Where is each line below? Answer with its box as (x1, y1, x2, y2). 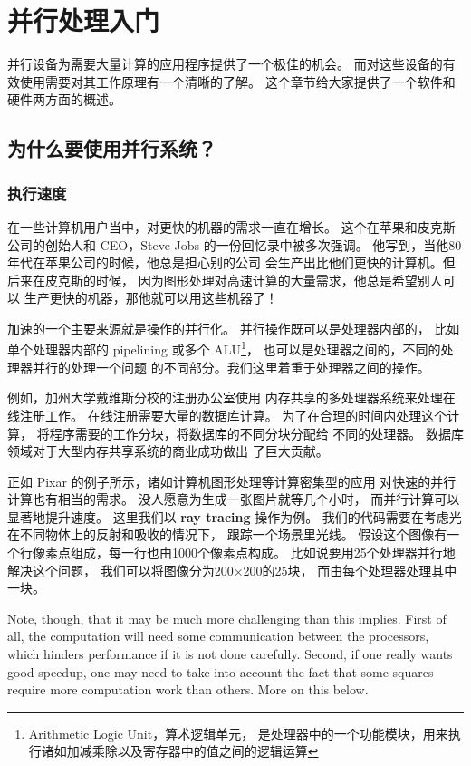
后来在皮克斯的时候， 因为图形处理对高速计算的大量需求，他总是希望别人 (7, 270, 443, 289)
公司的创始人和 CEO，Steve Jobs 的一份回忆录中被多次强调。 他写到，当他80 (7, 235, 462, 254)
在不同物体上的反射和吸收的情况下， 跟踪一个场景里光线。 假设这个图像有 (7, 525, 447, 544)
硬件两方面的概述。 (7, 90, 121, 109)
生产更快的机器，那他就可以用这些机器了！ (24, 288, 278, 307)
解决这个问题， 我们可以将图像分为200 (7, 560, 234, 579)
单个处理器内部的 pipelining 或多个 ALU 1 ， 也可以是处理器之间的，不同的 (7, 337, 441, 359)
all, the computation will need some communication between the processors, (7, 626, 429, 645)
